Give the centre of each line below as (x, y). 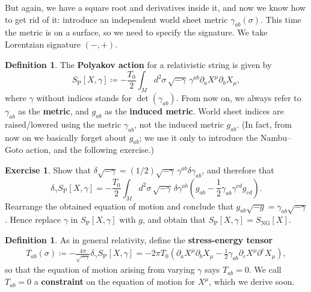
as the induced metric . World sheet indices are (194, 110)
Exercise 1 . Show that (48, 169)
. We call (265, 269)
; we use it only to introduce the (199, 137)
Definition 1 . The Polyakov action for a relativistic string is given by (138, 64)
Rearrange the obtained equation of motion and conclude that (119, 206)
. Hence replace (33, 219)
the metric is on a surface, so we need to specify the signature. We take (136, 32)
